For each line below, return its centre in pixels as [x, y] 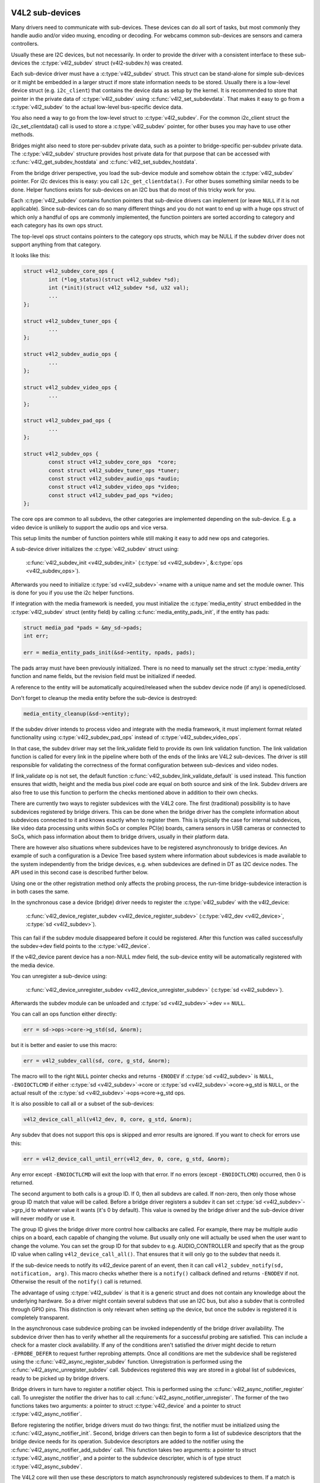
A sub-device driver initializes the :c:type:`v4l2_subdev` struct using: [95, 549]
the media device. [33, 965]
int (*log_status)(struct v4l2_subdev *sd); [114, 279]
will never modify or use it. [43, 1218]
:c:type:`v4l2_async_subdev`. [47, 1466]
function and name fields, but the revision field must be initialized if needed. [104, 676]
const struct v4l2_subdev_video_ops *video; [114, 487]
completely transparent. [40, 1317]
